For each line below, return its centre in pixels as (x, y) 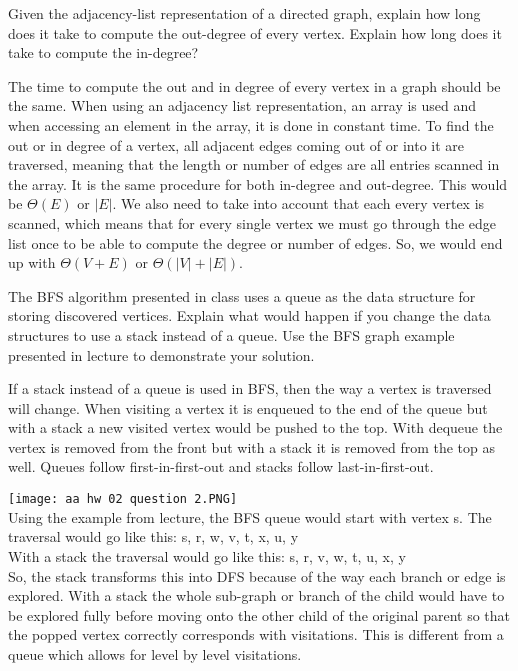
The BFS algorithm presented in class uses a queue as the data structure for (242, 295)
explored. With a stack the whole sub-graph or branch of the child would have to (256, 595)
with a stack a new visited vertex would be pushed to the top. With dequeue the (255, 427)
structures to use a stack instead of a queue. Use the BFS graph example (231, 334)
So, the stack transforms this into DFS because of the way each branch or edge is (257, 575)
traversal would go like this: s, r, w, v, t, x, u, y (153, 536)
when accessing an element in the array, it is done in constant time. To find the (251, 124)
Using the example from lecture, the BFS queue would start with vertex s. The (250, 516)
